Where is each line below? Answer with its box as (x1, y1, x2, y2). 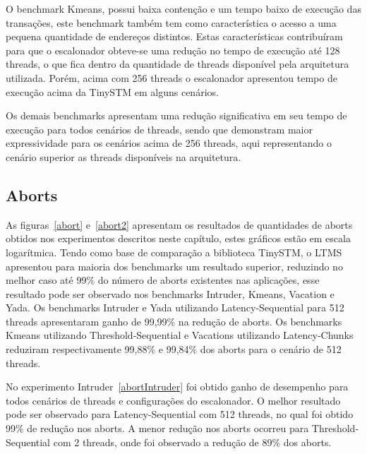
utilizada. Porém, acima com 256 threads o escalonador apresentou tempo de (6, 70, 337, 85)
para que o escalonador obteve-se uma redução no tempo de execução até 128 (6, 42, 340, 57)
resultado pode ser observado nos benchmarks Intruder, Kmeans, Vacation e (6, 286, 335, 301)
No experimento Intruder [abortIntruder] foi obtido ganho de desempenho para (6, 379, 349, 394)
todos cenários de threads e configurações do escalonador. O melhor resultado (6, 393, 341, 407)
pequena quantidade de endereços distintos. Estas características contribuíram (6, 29, 343, 44)
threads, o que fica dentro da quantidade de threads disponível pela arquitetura (6, 56, 349, 71)
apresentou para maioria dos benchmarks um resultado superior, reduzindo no (6, 258, 343, 273)
